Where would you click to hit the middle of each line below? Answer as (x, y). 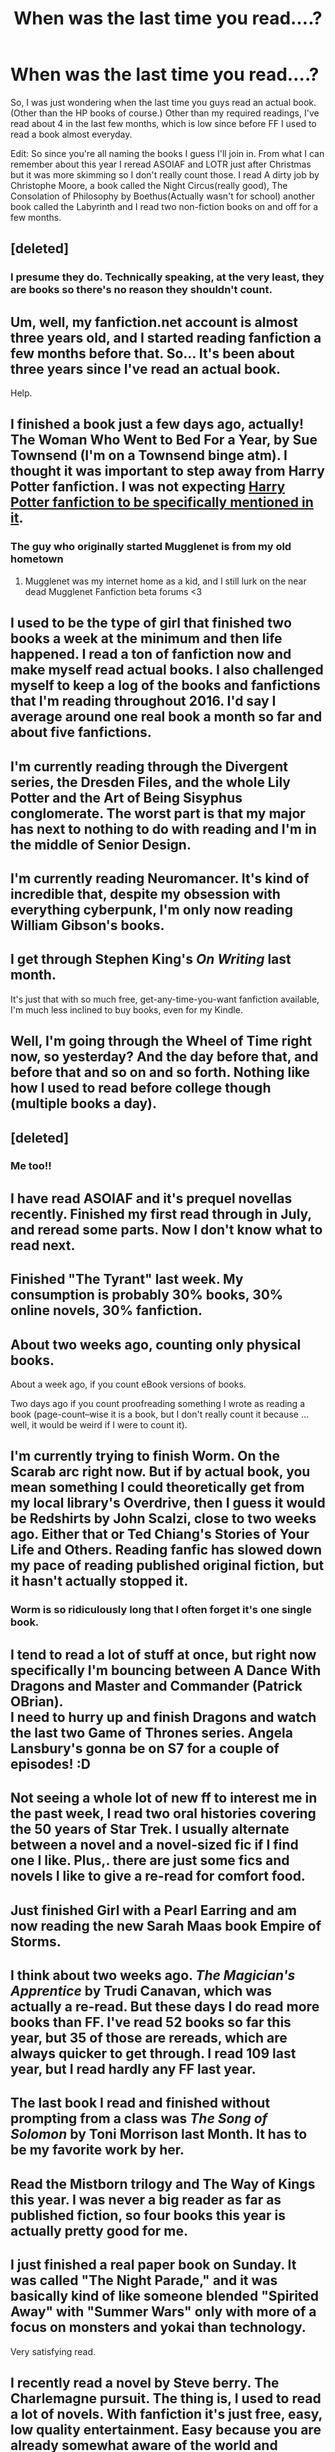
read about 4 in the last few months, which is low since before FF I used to (163, 123)
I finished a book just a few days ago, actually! (157, 424)
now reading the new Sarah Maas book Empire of (166, 1925)
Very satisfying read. (53, 2351)
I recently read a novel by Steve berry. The (145, 2382)
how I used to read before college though (141, 1088)
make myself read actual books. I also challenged (167, 670)
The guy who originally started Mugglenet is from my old (151, 547)
